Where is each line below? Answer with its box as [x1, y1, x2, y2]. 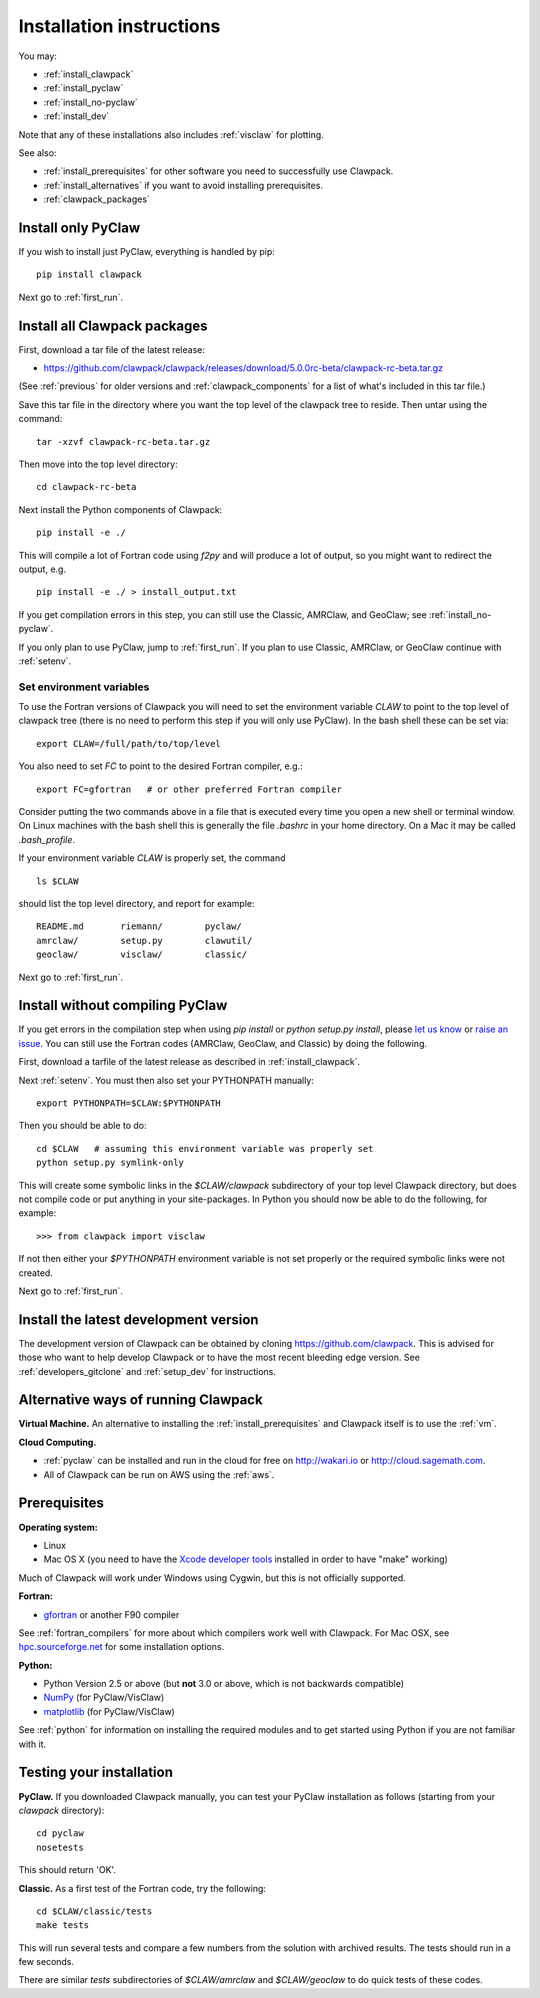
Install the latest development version [18, 1311, 259, 1328]
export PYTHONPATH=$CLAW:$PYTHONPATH [36, 1097, 222, 1109]
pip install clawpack [36, 269, 142, 280]
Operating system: [18, 1521, 99, 1533]
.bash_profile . [18, 833, 75, 845]
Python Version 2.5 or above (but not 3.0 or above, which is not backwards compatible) [43, 1678, 405, 1690]
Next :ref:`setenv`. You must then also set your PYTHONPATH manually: [18, 1074, 315, 1086]
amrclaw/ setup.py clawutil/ [36, 935, 253, 946]
